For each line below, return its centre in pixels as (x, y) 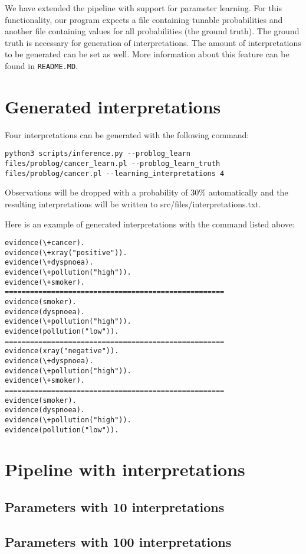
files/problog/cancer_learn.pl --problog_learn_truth (113, 164)
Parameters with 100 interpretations (118, 541)
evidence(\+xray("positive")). (66, 252)
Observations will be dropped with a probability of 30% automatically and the (147, 192)
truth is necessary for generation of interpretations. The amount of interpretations (153, 42)
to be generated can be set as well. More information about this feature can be (147, 54)
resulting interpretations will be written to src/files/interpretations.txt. (133, 203)
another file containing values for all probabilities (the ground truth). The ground (152, 31)
